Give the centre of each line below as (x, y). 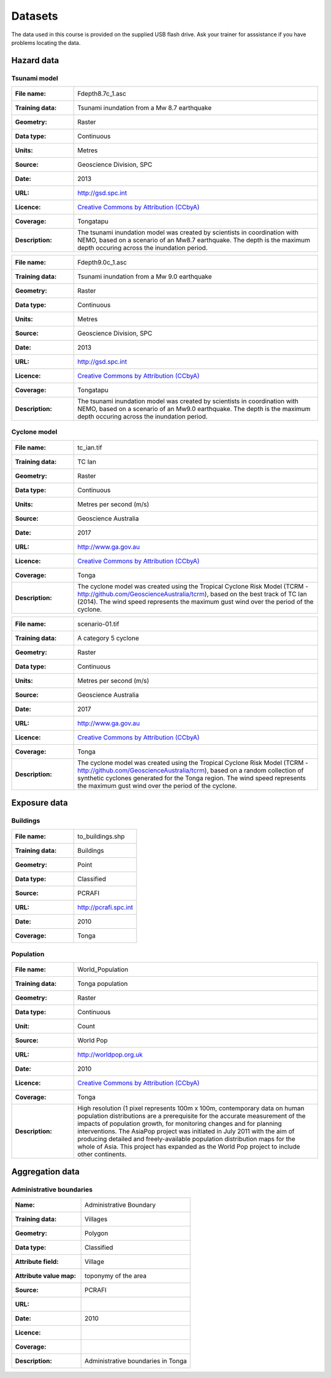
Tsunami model (35, 78)
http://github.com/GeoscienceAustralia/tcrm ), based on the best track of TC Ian (192, 594)
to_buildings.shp (101, 836)
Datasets (35, 16)
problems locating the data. (46, 42)
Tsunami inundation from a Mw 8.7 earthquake (144, 108)
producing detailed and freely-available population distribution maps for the (186, 1139)
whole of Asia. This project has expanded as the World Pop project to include (189, 1147)
